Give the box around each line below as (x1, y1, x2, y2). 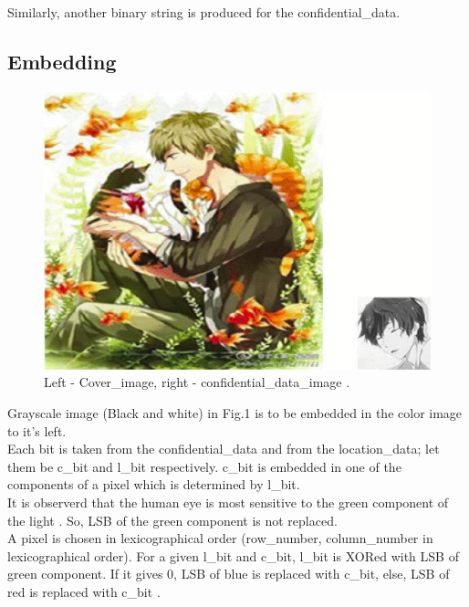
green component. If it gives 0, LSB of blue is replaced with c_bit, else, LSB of (7, 564, 450, 583)
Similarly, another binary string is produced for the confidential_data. (7, 3, 401, 21)
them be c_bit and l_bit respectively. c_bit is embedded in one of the (7, 456, 401, 476)
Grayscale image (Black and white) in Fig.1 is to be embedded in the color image (7, 403, 463, 423)
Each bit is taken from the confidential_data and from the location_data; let (7, 439, 440, 458)
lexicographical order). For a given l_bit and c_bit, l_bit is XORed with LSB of (7, 546, 459, 565)
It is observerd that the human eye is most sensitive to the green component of (7, 493, 449, 512)
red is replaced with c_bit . (7, 581, 161, 601)
